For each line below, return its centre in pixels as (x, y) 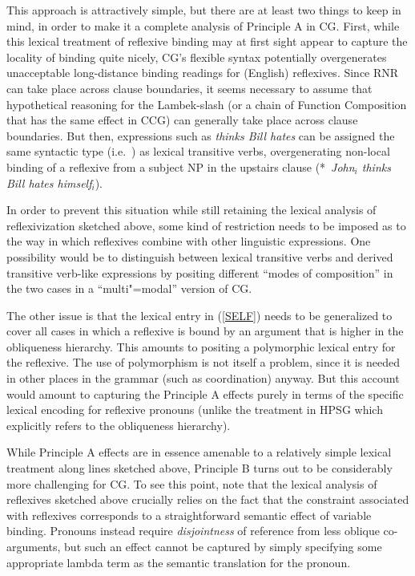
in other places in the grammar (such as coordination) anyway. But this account (203, 378)
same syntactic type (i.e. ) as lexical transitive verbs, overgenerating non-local (198, 151)
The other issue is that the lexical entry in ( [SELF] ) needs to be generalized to (199, 315)
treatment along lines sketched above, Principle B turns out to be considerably (199, 468)
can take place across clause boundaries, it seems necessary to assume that (189, 88)
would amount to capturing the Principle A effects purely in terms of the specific (205, 393)
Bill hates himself (49, 183)
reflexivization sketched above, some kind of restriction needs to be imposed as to (206, 225)
